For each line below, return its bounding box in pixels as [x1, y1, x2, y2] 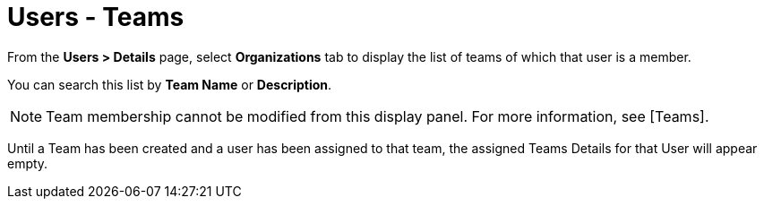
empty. [7, 155, 48, 171]
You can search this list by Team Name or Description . [7, 76, 332, 92]
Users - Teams [7, 2, 185, 32]
